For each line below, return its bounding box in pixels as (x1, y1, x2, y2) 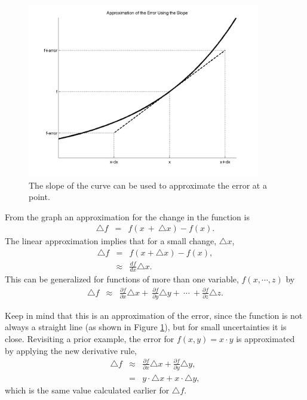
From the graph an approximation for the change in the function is (5, 210, 250, 223)
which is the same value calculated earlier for (5, 384, 170, 396)
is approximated (236, 333, 295, 345)
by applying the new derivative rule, (5, 344, 137, 356)
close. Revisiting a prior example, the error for (5, 333, 174, 345)
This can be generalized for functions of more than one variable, (5, 273, 239, 285)
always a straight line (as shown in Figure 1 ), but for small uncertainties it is (5, 321, 287, 333)
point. (29, 190, 50, 203)
